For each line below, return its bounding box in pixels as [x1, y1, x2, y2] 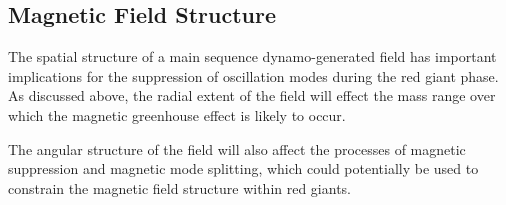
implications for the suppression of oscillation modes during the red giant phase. [8, 65, 499, 86]
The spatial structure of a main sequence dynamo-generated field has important [8, 46, 497, 67]
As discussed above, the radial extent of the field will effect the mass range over [8, 85, 496, 106]
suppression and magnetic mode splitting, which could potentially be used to [8, 158, 479, 179]
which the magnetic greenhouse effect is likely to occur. [8, 104, 346, 125]
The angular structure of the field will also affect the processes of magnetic [8, 138, 466, 159]
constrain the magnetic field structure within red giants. [8, 177, 352, 198]
